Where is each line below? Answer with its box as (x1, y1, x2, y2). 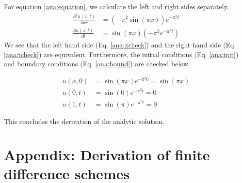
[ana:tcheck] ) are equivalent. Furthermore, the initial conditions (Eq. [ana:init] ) (4, 49, 239, 59)
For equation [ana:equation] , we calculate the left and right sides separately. (4, 1, 229, 11)
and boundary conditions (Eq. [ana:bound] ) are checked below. (4, 59, 190, 69)
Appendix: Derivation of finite (4, 144, 210, 164)
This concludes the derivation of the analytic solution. (4, 116, 164, 126)
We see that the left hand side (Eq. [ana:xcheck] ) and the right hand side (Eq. (4, 39, 236, 49)
